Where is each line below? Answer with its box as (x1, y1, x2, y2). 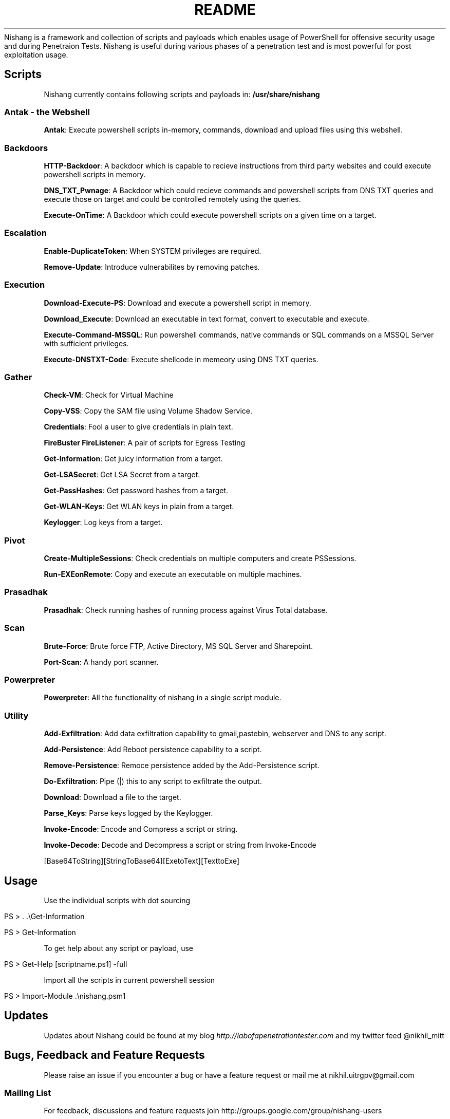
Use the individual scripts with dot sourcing (44, 896, 191, 905)
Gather (4, 371, 32, 382)
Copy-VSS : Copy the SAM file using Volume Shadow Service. (44, 406, 252, 416)
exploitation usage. (4, 50, 68, 59)
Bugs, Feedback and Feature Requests (4, 1049, 205, 1062)
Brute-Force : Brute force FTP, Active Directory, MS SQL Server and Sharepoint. (44, 641, 313, 650)
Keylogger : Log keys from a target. (44, 518, 163, 527)
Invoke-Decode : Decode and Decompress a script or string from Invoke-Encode (44, 841, 316, 850)
